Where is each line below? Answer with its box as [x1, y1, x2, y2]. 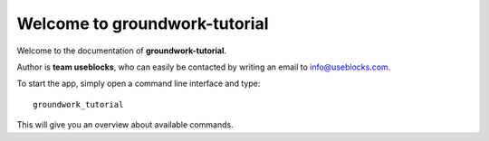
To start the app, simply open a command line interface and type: [16, 78, 261, 89]
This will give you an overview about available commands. [16, 119, 235, 130]
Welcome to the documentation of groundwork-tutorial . [16, 45, 226, 56]
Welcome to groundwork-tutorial [16, 14, 269, 33]
